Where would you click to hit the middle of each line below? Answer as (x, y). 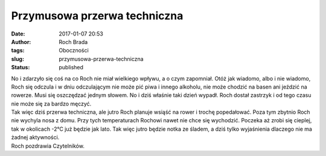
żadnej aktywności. (35, 137)
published (71, 67)
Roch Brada (73, 42)
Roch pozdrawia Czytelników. (48, 146)
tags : (18, 51)
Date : (18, 34)
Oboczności (74, 51)
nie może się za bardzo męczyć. (51, 104)
